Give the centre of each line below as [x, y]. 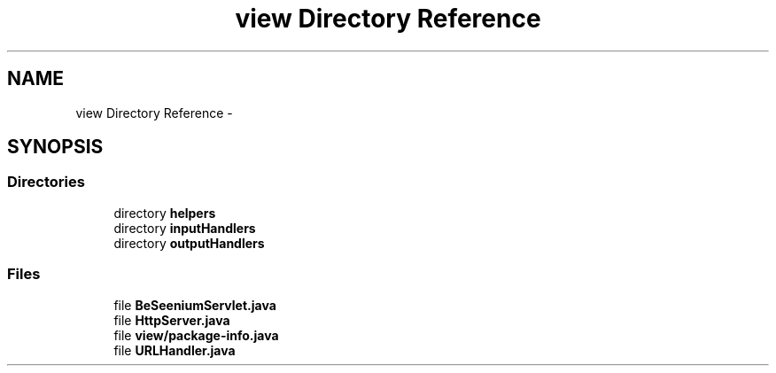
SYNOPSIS [55, 147]
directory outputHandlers [189, 243]
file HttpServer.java [172, 320]
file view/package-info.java [196, 335]
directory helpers [165, 213]
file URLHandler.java [175, 350]
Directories [46, 182]
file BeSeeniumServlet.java [195, 305]
